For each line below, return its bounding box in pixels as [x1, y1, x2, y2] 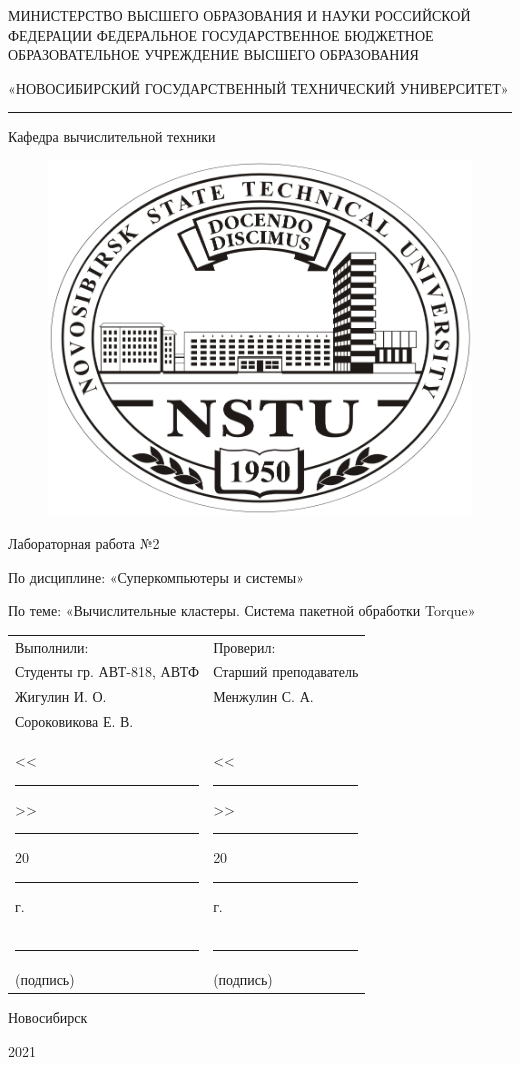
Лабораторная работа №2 [8, 533, 160, 554]
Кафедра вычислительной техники [8, 126, 216, 147]
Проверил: [213, 636, 276, 657]
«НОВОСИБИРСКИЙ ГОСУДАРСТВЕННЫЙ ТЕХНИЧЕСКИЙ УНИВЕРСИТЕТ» [8, 77, 509, 98]
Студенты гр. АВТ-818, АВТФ [15, 661, 200, 682]
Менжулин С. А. [213, 686, 314, 707]
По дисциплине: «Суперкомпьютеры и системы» [8, 566, 304, 587]
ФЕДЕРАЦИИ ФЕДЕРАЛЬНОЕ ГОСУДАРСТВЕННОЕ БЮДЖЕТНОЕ [8, 24, 434, 45]
